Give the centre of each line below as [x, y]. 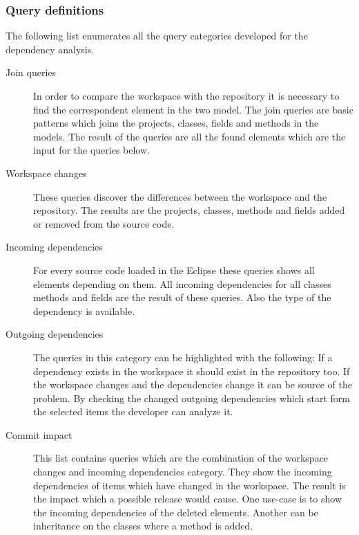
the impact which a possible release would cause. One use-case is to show [188, 499]
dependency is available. [84, 310]
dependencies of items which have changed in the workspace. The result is [190, 485]
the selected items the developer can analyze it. [133, 411]
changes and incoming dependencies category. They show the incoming [183, 472]
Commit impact [39, 434]
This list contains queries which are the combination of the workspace [181, 458]
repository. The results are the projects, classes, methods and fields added [189, 210]
